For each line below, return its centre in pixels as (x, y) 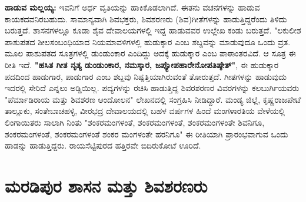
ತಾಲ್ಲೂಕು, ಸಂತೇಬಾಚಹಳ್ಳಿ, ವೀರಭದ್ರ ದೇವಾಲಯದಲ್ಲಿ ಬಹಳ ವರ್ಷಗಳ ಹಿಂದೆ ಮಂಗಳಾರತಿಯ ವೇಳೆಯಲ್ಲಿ (145, 111)
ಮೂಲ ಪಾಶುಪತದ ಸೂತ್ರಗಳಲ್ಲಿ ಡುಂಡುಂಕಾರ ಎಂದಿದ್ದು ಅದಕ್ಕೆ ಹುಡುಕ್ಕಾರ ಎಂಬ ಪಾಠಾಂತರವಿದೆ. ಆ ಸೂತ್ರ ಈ (150, 53)
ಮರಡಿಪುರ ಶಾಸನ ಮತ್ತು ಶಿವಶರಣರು (106, 185)
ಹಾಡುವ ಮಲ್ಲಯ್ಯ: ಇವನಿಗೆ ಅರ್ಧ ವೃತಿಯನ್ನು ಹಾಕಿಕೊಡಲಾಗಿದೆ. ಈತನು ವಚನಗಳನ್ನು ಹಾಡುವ (132, 7)
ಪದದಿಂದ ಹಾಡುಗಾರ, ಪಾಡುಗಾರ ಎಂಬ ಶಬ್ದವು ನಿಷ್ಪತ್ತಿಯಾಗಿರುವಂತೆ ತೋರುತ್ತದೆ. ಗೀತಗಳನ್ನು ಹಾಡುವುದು (146, 76)
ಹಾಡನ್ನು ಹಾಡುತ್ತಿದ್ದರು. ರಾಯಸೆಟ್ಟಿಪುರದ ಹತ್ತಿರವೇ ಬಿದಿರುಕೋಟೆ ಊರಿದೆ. (103, 145)
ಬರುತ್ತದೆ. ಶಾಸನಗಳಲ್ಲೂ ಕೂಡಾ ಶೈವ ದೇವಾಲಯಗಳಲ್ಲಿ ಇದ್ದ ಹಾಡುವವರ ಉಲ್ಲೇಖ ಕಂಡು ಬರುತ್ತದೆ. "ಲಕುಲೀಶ (153, 30)
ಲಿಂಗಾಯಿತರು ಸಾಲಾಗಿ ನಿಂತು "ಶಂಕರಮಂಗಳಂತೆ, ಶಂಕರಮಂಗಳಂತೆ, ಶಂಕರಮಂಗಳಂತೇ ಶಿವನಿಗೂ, (135, 122)
